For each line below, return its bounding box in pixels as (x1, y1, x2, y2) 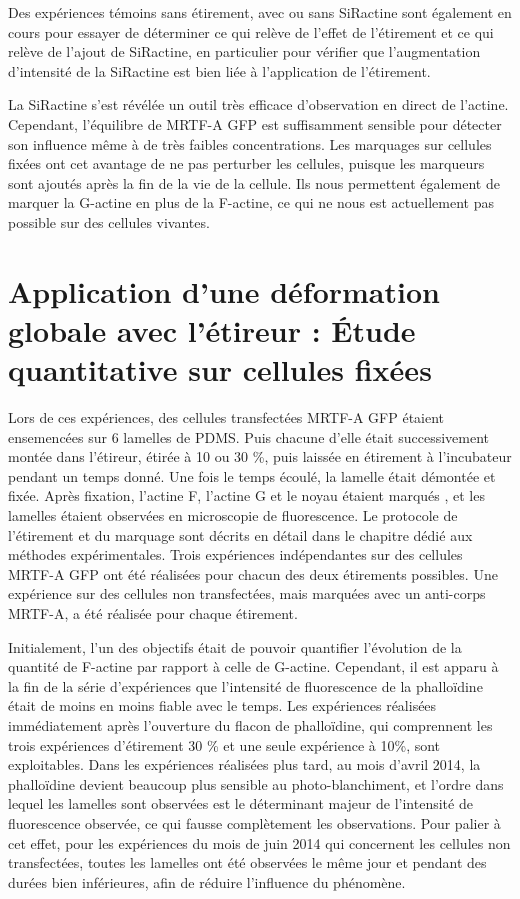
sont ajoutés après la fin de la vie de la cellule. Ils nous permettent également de (8, 172, 500, 193)
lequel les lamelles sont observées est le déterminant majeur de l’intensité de (8, 793, 473, 814)
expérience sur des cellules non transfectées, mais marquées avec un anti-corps (8, 583, 486, 604)
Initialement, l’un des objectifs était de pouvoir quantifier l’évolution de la (8, 636, 462, 657)
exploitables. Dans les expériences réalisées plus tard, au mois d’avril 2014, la (8, 754, 481, 775)
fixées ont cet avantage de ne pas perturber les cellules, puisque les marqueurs (8, 153, 485, 174)
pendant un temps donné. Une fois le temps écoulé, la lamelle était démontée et (8, 465, 496, 486)
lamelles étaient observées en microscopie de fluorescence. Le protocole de (8, 505, 458, 525)
